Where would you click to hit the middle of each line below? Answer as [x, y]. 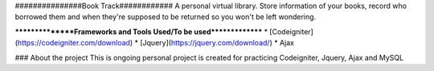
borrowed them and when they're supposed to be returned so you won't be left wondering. [166, 17]
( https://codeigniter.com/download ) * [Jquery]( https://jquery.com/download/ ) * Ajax [155, 43]
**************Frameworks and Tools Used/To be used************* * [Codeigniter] [164, 31]
